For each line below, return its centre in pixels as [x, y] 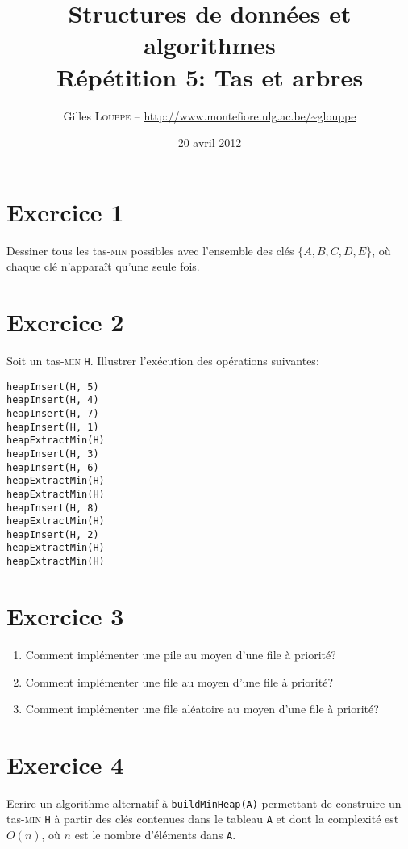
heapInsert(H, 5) [53, 387]
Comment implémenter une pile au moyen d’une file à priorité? [181, 654]
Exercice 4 [65, 764]
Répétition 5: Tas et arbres [210, 76]
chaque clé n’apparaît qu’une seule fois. [103, 266]
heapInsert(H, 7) [53, 413]
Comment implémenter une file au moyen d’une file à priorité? [179, 681]
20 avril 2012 [210, 143]
